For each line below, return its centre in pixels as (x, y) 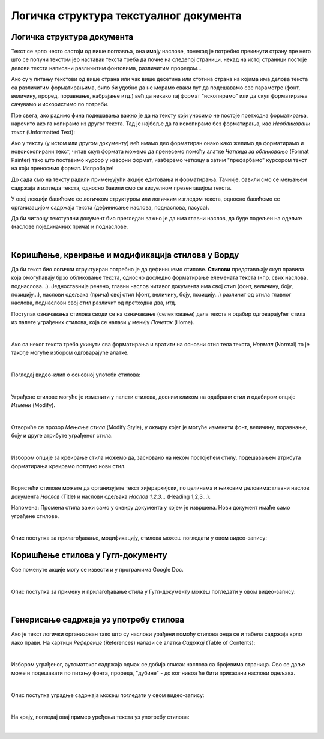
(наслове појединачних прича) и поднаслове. (70, 227)
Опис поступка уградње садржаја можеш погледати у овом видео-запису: (108, 695)
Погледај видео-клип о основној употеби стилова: (76, 375)
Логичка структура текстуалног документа (127, 16)
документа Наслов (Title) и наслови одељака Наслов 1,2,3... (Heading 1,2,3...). (111, 496)
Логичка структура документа (72, 37)
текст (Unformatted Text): (43, 132)
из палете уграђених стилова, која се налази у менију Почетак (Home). (103, 322)
